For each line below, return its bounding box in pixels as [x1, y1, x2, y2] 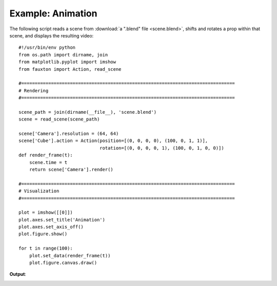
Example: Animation [9, 8, 97, 19]
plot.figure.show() [18, 231, 68, 237]
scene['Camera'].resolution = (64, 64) [18, 131, 119, 137]
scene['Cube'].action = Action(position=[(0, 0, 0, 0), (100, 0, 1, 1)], [18, 138, 208, 144]
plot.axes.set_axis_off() [18, 224, 84, 230]
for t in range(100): [18, 246, 73, 251]
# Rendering [18, 88, 49, 93]
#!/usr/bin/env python [18, 45, 76, 51]
